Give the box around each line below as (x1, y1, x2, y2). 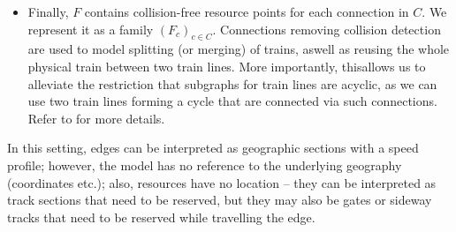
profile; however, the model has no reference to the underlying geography (7, 155, 402, 174)
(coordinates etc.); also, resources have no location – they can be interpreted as (7, 173, 437, 191)
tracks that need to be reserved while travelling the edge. (7, 207, 315, 226)
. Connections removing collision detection (212, 19, 441, 38)
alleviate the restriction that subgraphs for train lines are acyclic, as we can (27, 74, 437, 93)
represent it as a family (27, 19, 154, 38)
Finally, (27, 3, 69, 20)
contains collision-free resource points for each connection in (84, 3, 409, 20)
